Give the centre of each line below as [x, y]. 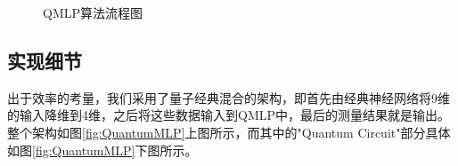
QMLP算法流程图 [93, 12]
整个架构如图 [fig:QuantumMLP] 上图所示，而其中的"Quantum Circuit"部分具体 [229, 132]
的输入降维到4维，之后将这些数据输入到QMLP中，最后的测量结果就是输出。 [229, 115]
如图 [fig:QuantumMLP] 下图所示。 [102, 150]
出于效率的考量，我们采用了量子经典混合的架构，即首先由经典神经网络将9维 [229, 97]
